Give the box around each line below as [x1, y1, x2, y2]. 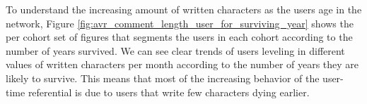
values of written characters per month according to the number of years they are [6, 57, 359, 72]
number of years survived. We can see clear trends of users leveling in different [6, 43, 345, 58]
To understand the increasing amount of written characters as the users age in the [6, 2, 362, 16]
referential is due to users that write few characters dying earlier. [28, 84, 310, 99]
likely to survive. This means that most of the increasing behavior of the [6, 70, 320, 85]
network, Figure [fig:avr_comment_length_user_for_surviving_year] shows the [6, 15, 354, 30]
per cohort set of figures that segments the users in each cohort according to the [6, 30, 353, 44]
